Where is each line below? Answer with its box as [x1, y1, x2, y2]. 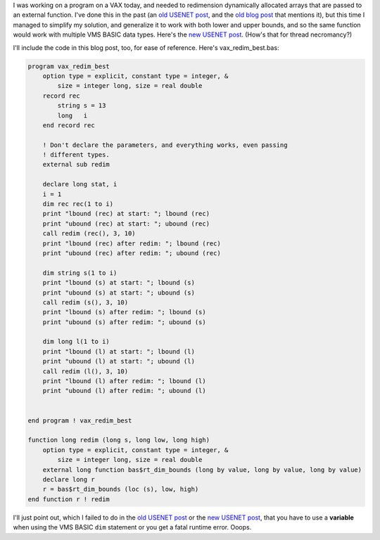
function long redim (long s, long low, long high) [27, 436, 210, 444]
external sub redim [42, 160, 110, 169]
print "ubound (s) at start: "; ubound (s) [42, 288, 195, 297]
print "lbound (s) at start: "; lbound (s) [42, 278, 195, 287]
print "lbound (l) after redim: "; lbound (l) [42, 377, 207, 385]
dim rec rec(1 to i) [42, 200, 114, 208]
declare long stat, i [42, 180, 118, 188]
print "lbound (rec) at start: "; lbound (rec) [42, 210, 210, 218]
